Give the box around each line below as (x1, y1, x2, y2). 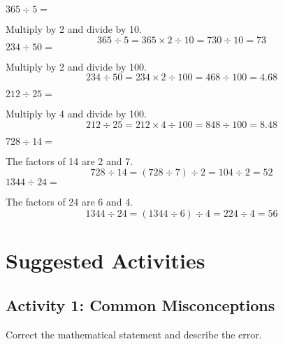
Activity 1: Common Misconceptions (6, 294, 275, 315)
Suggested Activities (6, 246, 205, 275)
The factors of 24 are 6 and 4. (6, 194, 133, 209)
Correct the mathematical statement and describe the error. (6, 327, 262, 341)
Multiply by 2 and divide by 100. (6, 59, 147, 73)
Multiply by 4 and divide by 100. (6, 106, 147, 121)
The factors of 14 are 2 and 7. (6, 153, 133, 168)
